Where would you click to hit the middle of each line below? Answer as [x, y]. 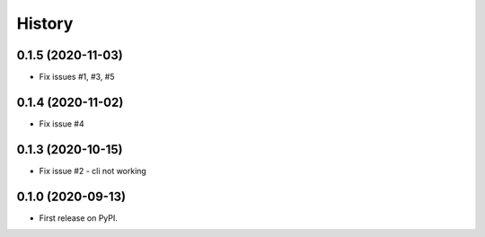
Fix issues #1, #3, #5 [77, 77]
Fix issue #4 [62, 123]
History [45, 23]
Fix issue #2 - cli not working [93, 171]
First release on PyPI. [79, 218]
